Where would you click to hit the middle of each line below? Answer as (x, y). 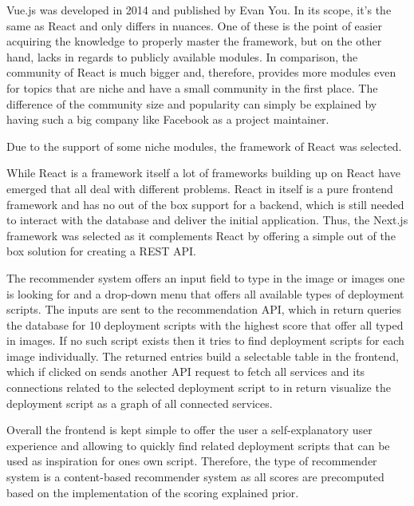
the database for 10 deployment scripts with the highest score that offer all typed (205, 324)
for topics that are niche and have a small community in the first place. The (192, 87)
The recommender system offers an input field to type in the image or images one (206, 277)
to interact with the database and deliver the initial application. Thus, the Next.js (207, 220)
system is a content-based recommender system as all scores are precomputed (195, 477)
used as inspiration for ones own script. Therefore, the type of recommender (192, 461)
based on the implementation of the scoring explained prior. (153, 492)
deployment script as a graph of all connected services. (140, 403)
